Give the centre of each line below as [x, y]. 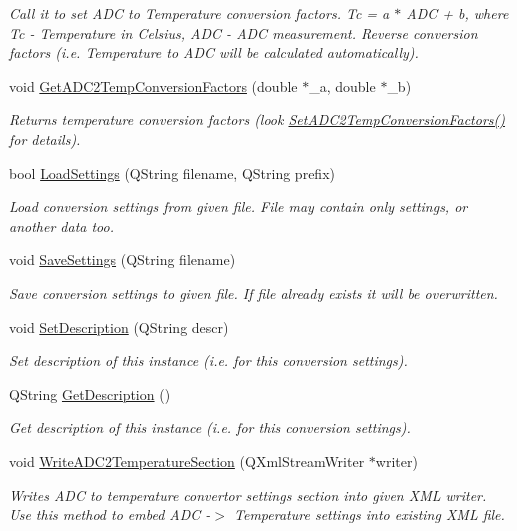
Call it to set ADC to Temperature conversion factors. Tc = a [199, 13]
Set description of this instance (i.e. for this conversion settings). [208, 360]
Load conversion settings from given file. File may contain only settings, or [238, 206]
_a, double [342, 85]
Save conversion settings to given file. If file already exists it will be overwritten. [253, 292]
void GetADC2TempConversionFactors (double [153, 85]
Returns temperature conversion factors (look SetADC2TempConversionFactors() [257, 119]
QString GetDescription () [90, 393]
